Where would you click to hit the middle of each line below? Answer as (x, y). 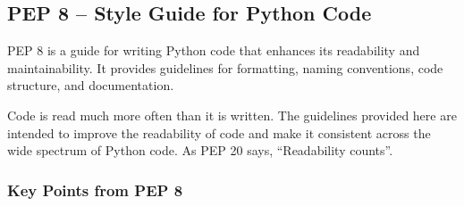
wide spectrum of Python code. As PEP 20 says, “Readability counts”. (200, 150)
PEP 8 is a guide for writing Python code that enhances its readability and (214, 50)
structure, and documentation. (91, 85)
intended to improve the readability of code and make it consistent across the (219, 132)
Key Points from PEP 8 (95, 190)
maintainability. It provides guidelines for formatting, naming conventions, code (225, 67)
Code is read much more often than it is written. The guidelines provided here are (232, 115)
